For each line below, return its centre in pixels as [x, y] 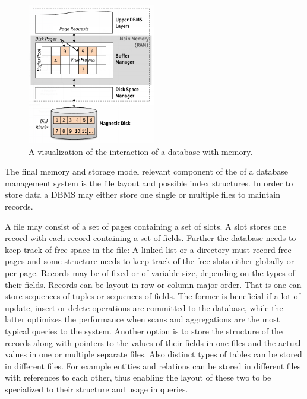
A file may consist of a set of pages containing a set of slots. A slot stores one [145, 226]
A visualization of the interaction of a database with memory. [141, 151]
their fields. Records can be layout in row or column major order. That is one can [153, 284]
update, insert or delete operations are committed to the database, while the [144, 307]
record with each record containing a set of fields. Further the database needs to [151, 238]
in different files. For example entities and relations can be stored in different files [153, 365]
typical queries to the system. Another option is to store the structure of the [144, 330]
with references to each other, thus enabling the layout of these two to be [138, 377]
